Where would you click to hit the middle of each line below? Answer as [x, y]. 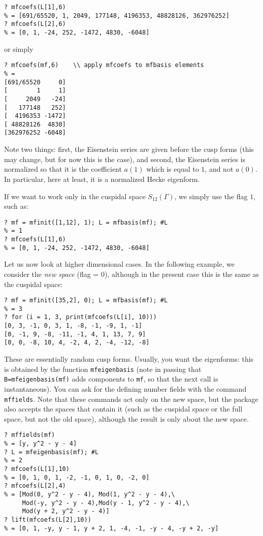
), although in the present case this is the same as [182, 274]
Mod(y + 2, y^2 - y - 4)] [66, 511]
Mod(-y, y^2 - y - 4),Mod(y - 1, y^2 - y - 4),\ [106, 503]
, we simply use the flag [211, 196]
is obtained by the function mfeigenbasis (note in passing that [103, 369]
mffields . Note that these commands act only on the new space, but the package [131, 399]
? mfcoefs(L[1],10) [37, 469]
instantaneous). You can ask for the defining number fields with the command [125, 388]
